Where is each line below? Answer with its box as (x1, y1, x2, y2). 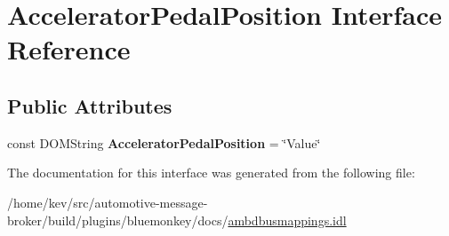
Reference (7, 31, 131, 67)
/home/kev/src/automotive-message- (7, 193, 208, 211)
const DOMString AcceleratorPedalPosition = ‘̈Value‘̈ (7, 133, 321, 152)
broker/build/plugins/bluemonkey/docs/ (7, 210, 229, 229)
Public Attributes (7, 91, 172, 119)
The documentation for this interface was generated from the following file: (7, 163, 415, 182)
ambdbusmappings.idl (228, 210, 347, 229)
